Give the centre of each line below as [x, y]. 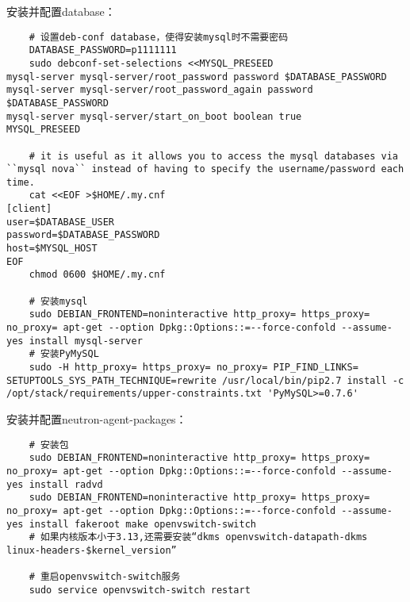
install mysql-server [86, 341]
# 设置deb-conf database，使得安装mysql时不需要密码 [159, 37]
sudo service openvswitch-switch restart [140, 590]
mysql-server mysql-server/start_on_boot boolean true [154, 116]
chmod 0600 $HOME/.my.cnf [97, 275]
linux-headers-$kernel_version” [92, 550]
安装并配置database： [61, 11]
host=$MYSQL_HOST [52, 249]
